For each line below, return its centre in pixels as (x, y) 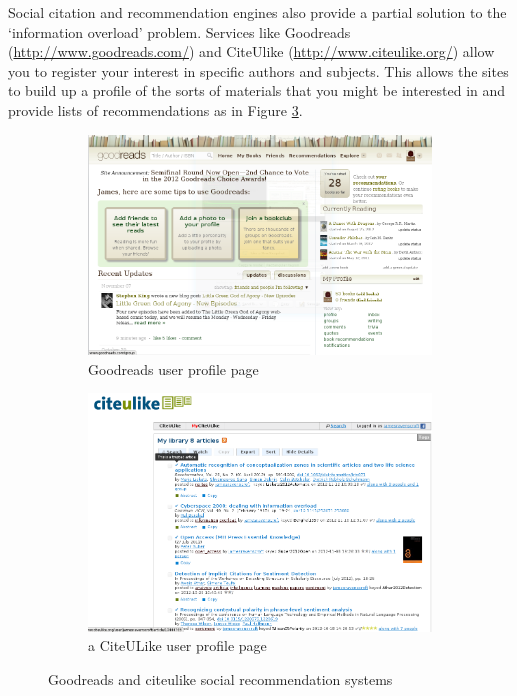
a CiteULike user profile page (177, 645)
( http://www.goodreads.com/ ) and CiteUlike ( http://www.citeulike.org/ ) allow (251, 51)
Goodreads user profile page (173, 368)
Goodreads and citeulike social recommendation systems (220, 679)
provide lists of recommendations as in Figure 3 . (155, 109)
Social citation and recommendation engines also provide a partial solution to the (257, 12)
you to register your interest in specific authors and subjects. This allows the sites (258, 70)
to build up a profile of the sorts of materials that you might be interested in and (257, 90)
